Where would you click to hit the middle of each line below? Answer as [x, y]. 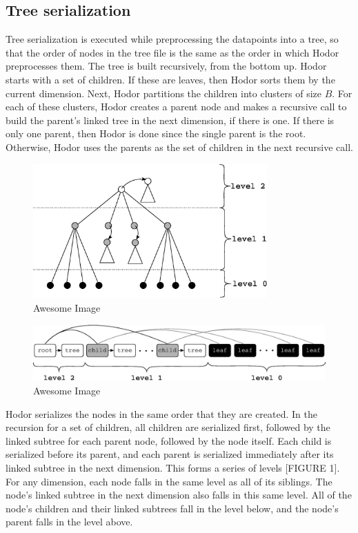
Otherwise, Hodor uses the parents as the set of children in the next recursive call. [179, 147]
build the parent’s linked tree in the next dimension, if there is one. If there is [170, 120]
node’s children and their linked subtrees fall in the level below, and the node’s [172, 508]
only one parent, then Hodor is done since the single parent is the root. [156, 133]
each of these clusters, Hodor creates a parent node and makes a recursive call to [176, 107]
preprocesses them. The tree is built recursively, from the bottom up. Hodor [166, 66]
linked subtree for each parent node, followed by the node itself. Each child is [169, 440]
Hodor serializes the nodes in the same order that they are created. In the [162, 413]
